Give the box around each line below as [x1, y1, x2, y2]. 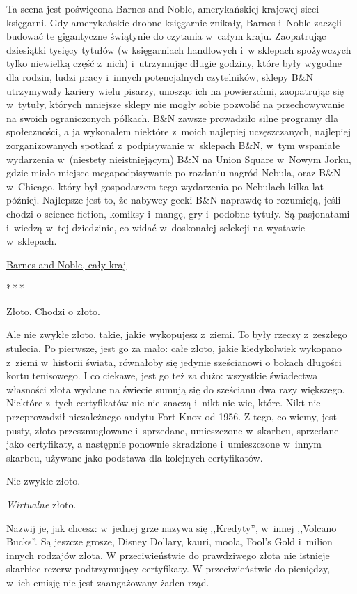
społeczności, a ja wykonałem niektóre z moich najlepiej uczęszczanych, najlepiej [6, 124, 351, 139]
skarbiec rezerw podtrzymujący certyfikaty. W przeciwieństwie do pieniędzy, [6, 561, 331, 576]
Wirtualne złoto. [6, 497, 77, 511]
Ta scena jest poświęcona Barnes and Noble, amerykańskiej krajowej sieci [6, 1, 319, 15]
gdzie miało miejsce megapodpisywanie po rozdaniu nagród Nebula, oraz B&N [6, 165, 341, 180]
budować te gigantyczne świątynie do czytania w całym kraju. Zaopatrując [6, 29, 326, 43]
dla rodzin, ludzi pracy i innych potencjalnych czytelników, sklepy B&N [6, 69, 313, 84]
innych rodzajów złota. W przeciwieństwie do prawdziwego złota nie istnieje [6, 547, 330, 562]
